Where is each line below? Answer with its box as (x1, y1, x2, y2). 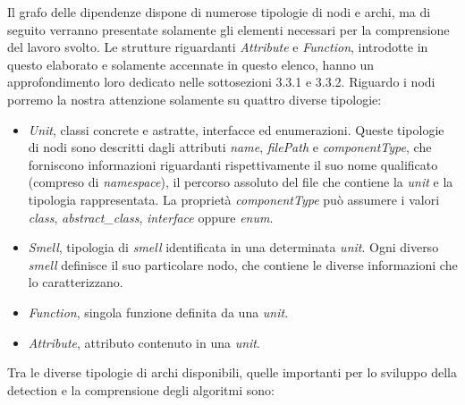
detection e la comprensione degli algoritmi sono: (7, 380, 275, 399)
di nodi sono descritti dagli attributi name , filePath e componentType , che (28, 138, 432, 156)
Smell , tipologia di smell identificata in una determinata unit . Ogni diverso (28, 238, 439, 257)
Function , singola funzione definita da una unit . (28, 302, 289, 321)
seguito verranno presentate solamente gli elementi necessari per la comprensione (7, 20, 450, 38)
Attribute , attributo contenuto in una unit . (28, 333, 260, 351)
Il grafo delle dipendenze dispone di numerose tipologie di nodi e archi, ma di (7, 3, 431, 21)
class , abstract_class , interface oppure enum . (28, 207, 274, 226)
